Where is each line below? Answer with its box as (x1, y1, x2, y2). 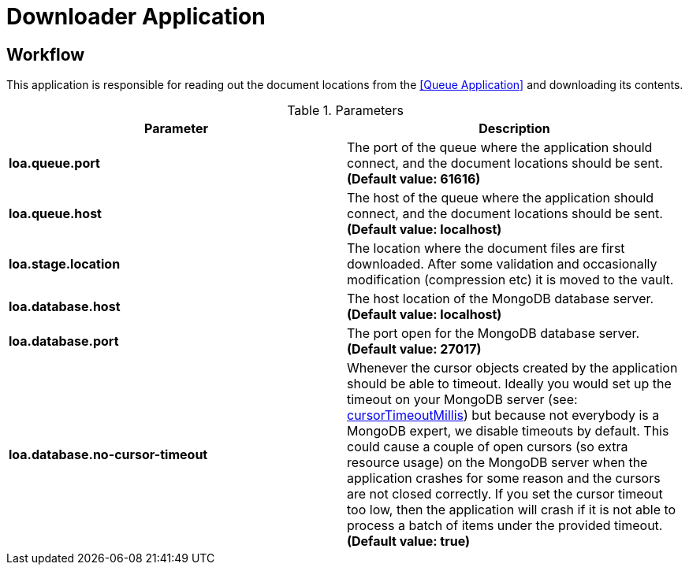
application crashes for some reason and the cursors (347, 470, 661, 487)
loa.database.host (9, 298, 121, 315)
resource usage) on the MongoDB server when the (347, 454, 648, 471)
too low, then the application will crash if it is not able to (347, 502, 676, 518)
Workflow (6, 44, 85, 65)
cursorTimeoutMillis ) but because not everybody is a (347, 407, 660, 424)
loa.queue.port (9, 155, 100, 172)
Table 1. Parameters (287, 102, 404, 119)
